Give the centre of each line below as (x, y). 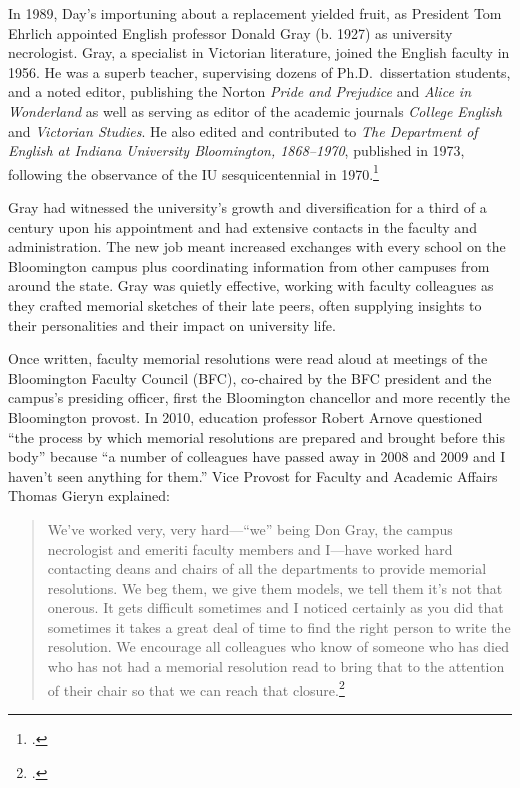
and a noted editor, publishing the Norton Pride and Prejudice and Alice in (240, 91)
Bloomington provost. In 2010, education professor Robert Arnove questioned (245, 416)
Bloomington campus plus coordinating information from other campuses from (249, 265)
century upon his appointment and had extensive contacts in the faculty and (242, 226)
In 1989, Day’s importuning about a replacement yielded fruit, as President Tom (255, 13)
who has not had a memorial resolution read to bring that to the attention (276, 666)
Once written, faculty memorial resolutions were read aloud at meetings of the (248, 358)
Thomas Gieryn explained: (89, 495)
